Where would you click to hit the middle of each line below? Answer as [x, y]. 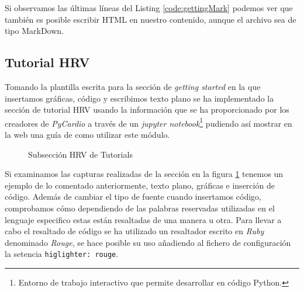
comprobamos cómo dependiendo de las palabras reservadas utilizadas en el [140, 208]
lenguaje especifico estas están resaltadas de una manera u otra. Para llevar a [143, 219]
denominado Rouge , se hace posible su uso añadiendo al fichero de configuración [148, 242]
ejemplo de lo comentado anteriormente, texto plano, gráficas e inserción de [140, 185]
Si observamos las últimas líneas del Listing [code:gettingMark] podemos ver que [149, 8]
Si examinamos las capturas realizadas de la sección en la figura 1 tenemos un [144, 174]
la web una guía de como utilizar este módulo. [87, 135]
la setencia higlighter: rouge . [62, 254]
